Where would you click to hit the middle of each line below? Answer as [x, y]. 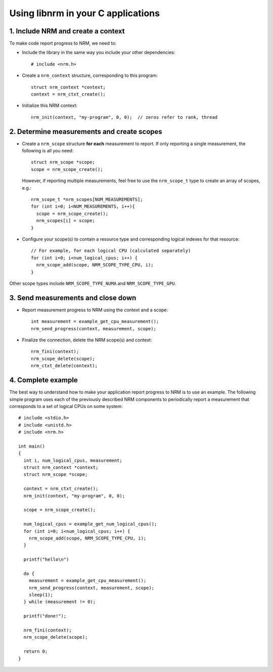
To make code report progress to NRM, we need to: [63, 43]
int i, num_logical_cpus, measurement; [73, 460]
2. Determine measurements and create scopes [86, 131]
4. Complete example [43, 380]
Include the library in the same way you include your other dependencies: [99, 53]
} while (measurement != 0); [60, 602]
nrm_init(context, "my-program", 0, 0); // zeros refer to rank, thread [124, 117]
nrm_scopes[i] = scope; [66, 221]
